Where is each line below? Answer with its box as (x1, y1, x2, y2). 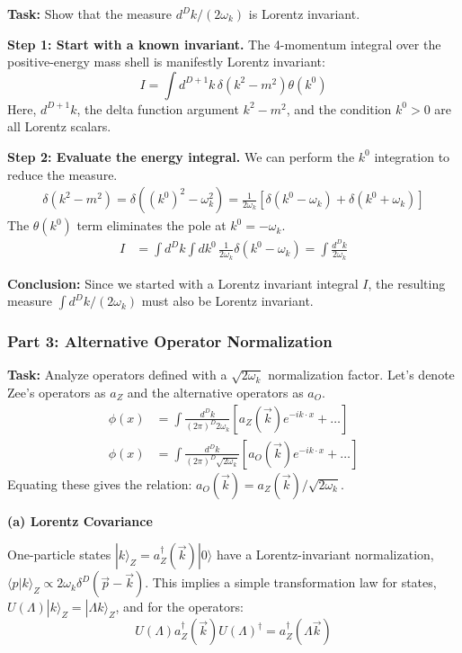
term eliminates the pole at (76, 216, 227, 235)
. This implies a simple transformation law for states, (145, 573, 437, 592)
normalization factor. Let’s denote (268, 365, 455, 384)
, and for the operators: (115, 597, 244, 616)
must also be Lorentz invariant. (141, 291, 314, 310)
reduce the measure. (7, 165, 118, 183)
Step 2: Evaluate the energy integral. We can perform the (7, 147, 355, 165)
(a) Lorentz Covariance (7, 511, 153, 530)
